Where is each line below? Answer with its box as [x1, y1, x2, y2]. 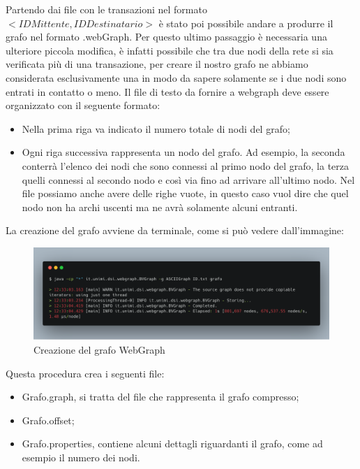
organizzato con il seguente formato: [6, 98, 160, 113]
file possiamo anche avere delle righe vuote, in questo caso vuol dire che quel [22, 186, 349, 201]
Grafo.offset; [22, 412, 75, 427]
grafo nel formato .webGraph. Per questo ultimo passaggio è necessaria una [6, 29, 327, 44]
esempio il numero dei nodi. [22, 449, 140, 464]
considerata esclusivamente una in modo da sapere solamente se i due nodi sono [6, 70, 347, 85]
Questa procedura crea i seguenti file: [6, 366, 165, 380]
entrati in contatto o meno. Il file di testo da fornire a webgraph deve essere [6, 84, 329, 99]
